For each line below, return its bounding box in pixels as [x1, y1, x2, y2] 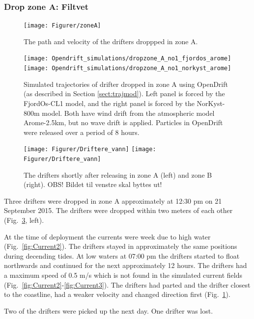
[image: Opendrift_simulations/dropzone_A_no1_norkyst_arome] [24, 65, 231, 72]
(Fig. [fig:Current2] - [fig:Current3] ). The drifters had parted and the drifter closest [4, 279, 251, 290]
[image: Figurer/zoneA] [24, 22, 101, 29]
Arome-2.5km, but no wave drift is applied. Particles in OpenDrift [24, 117, 223, 128]
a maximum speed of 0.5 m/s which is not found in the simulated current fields [4, 270, 243, 280]
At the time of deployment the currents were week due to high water [4, 231, 211, 241]
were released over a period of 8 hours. [24, 127, 140, 137]
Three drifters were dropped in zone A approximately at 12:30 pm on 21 [4, 195, 222, 206]
